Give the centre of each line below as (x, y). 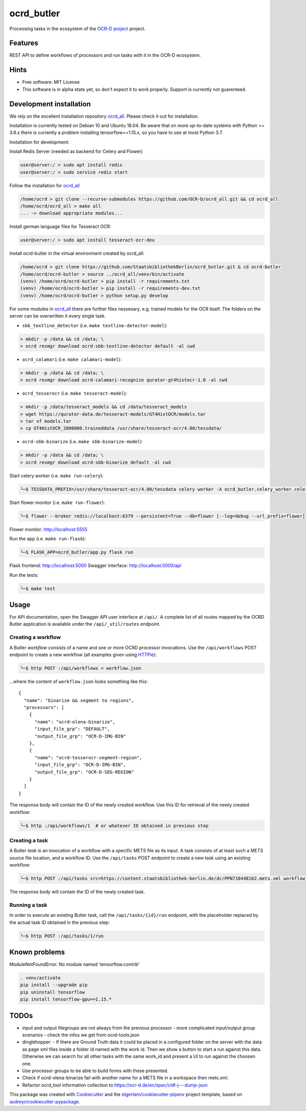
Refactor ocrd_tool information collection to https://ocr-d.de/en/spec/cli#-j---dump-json (115, 1085)
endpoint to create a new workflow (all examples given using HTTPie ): (83, 654)
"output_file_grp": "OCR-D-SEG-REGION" (84, 772)
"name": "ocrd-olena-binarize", (75, 722)
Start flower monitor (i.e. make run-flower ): (57, 502)
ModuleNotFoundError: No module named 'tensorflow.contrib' (74, 964)
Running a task (28, 905)
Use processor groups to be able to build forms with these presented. (95, 1071)
